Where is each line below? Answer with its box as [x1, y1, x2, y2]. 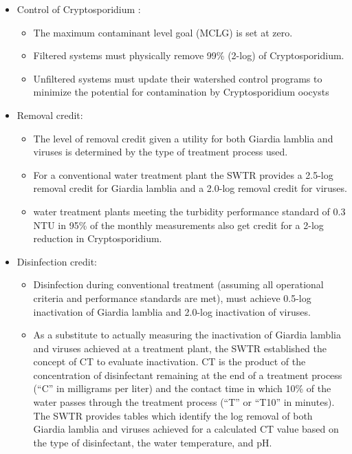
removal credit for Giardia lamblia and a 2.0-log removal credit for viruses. [33, 181, 347, 195]
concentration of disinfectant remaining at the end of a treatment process [33, 367, 342, 382]
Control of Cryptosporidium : [16, 2, 141, 16]
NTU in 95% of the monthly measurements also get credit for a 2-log [33, 217, 324, 232]
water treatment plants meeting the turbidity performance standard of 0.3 [33, 204, 346, 218]
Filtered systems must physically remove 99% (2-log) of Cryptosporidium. [33, 48, 344, 63]
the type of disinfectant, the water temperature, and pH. [33, 435, 272, 449]
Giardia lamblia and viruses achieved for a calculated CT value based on [33, 422, 339, 436]
